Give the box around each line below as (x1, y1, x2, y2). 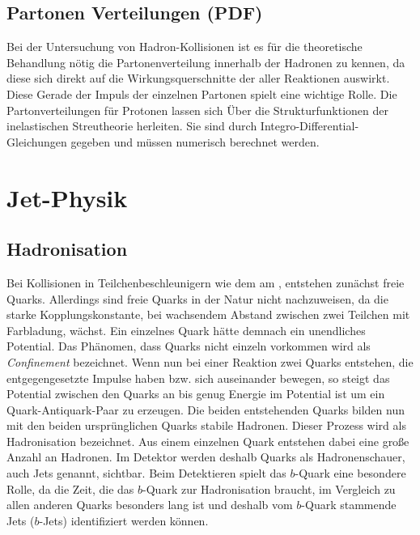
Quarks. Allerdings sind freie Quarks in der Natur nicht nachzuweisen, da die (6, 290, 388, 307)
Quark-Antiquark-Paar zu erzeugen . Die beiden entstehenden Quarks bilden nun (6, 401, 405, 418)
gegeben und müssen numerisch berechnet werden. (70, 133, 320, 150)
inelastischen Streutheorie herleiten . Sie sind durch (6, 117, 257, 134)
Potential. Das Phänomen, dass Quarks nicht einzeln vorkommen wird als (6, 338, 371, 355)
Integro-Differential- (260, 117, 359, 134)
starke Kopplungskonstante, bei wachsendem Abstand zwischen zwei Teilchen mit (6, 306, 410, 323)
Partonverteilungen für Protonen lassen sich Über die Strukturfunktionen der (6, 101, 388, 118)
